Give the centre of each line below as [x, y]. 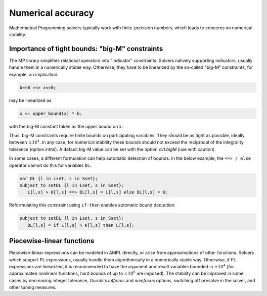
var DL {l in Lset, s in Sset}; [59, 178]
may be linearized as [30, 100]
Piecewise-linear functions [52, 241]
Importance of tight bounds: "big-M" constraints [86, 49]
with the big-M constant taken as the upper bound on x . [66, 126]
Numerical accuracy [52, 13]
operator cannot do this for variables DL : [50, 165]
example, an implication [33, 74]
